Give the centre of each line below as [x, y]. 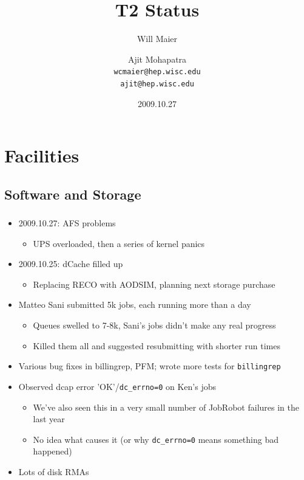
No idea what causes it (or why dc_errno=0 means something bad [156, 439]
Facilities [42, 155]
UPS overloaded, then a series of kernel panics [119, 243]
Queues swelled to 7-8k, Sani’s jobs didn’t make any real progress [154, 325]
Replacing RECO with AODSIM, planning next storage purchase [154, 284]
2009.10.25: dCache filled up [71, 264]
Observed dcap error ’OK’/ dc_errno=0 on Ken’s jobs [117, 386]
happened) [52, 451]
